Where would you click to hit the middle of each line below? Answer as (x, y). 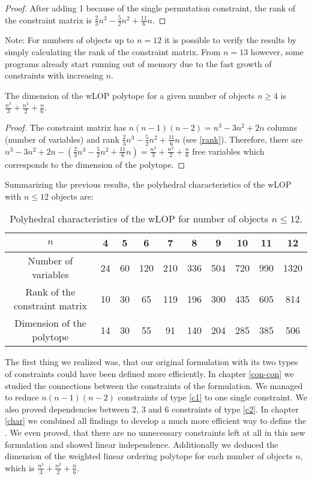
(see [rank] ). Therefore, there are (242, 139)
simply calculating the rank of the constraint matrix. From (113, 52)
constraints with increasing (54, 75)
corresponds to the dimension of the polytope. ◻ (95, 164)
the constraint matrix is (48, 19)
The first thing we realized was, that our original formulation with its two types (151, 362)
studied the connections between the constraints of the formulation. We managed (154, 385)
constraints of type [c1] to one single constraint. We (212, 397)
